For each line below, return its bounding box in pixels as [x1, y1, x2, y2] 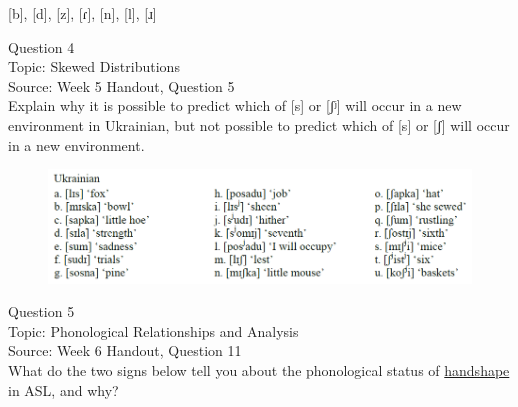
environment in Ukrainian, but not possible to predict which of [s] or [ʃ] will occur [8, 114, 510, 135]
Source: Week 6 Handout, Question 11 [8, 340, 242, 361]
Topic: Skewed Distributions [8, 56, 180, 77]
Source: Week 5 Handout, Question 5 [8, 75, 235, 96]
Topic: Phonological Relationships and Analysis [8, 320, 299, 341]
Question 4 [8, 36, 75, 57]
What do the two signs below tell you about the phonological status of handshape [8, 360, 510, 380]
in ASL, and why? [8, 379, 119, 400]
